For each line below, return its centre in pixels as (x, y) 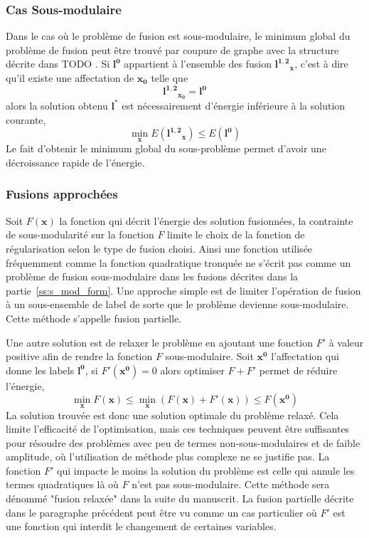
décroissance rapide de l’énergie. (75, 162)
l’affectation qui (305, 356)
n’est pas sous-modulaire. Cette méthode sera (231, 484)
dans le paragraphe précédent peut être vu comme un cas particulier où (161, 512)
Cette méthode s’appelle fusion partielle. (94, 318)
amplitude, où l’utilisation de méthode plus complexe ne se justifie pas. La (168, 457)
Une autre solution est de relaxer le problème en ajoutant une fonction (159, 342)
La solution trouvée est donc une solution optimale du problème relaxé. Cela (172, 415)
